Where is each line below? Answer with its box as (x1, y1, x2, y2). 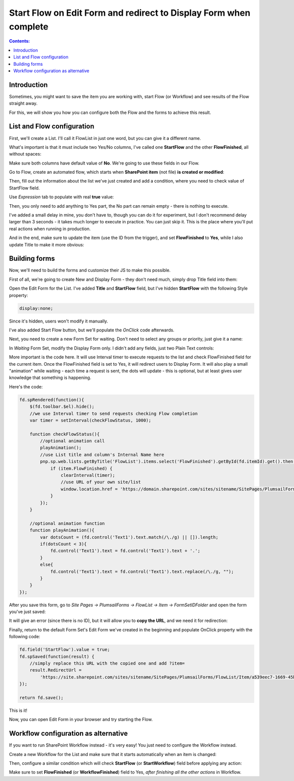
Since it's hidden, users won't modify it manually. (9, 318, 108, 324)
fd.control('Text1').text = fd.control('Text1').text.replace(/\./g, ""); (50, 568, 234, 574)
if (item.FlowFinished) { (50, 465, 113, 471)
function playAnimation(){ (29, 528, 95, 533)
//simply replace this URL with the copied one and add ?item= (29, 660, 185, 666)
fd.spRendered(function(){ (19, 397, 84, 403)
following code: (9, 634, 40, 640)
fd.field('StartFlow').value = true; (19, 647, 110, 652)
